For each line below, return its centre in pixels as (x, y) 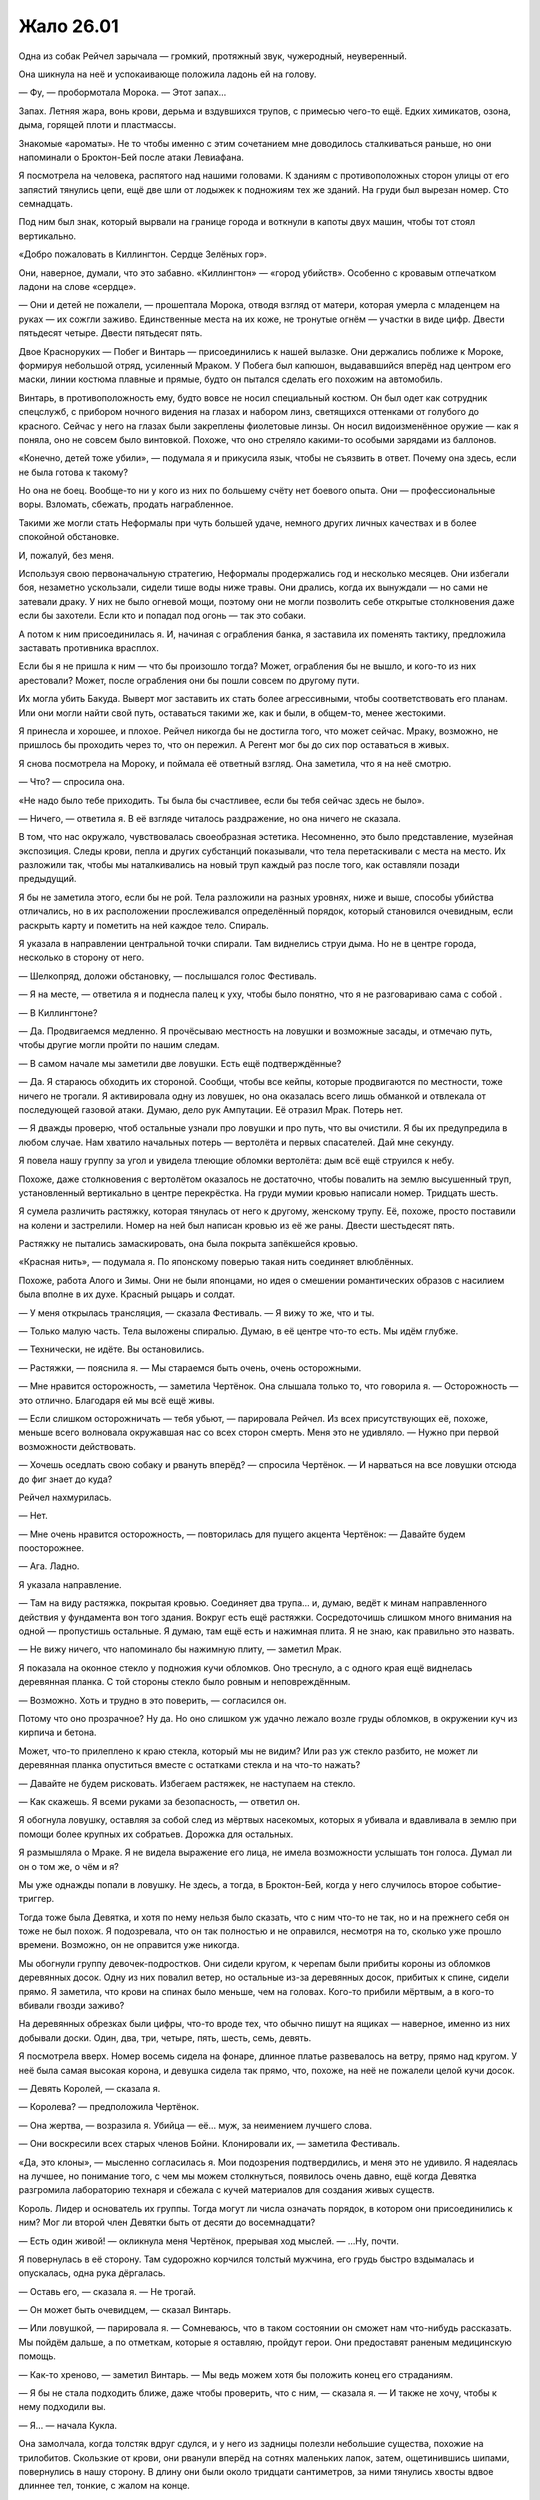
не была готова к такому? (73, 472)
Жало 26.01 (68, 26)
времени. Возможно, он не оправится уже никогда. (129, 1945)
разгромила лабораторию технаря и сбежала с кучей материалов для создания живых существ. (226, 2190)
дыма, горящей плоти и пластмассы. (97, 125)
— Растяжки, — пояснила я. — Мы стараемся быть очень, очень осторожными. (190, 1367)
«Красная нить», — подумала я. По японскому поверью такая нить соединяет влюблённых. (216, 1262)
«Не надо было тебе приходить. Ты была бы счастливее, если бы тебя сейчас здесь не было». (221, 800)
